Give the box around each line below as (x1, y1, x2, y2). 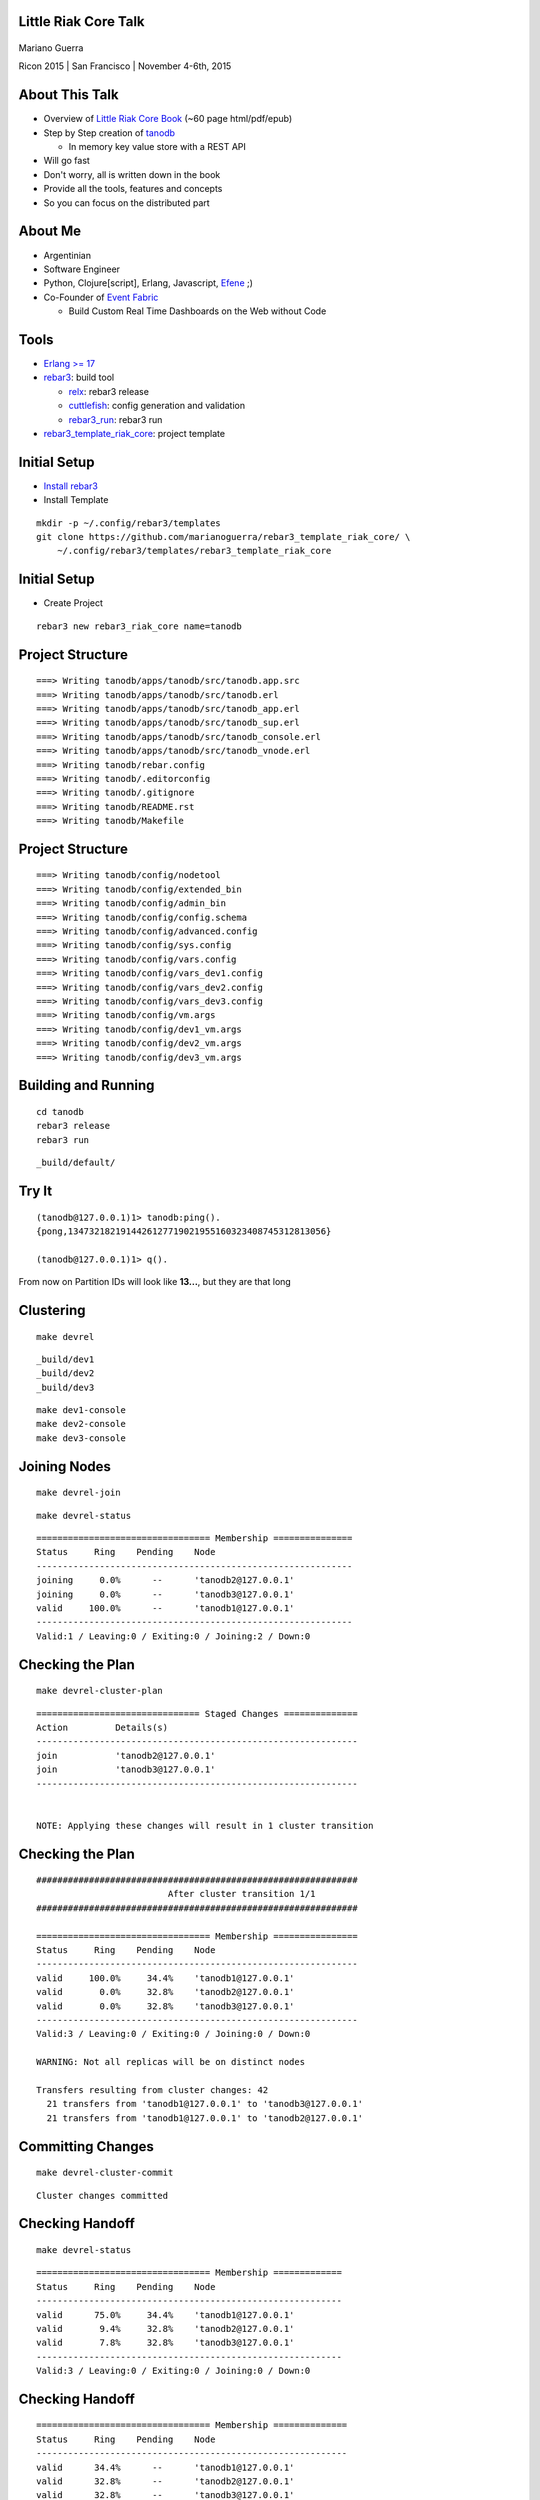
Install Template (43, 494, 109, 506)
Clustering (18, 1301, 86, 1319)
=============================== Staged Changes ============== (36, 1708, 359, 1719)
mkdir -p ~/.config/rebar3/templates (36, 517, 222, 529)
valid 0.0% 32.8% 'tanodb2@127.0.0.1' (36, 1986, 295, 1998)
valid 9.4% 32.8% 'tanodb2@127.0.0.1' (36, 2323, 295, 2334)
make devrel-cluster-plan (36, 1685, 164, 1697)
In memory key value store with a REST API (68, 141, 247, 153)
